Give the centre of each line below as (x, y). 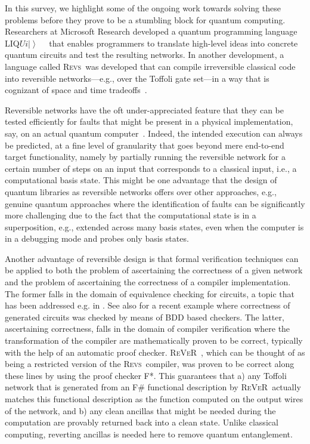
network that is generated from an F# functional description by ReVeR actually (153, 387)
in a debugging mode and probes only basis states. (97, 238)
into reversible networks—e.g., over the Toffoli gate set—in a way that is (137, 78)
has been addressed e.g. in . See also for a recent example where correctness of (148, 305)
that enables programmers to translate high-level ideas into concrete (173, 43)
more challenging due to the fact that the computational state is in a (131, 215)
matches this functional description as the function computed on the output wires (154, 399)
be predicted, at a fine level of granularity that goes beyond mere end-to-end (145, 145)
